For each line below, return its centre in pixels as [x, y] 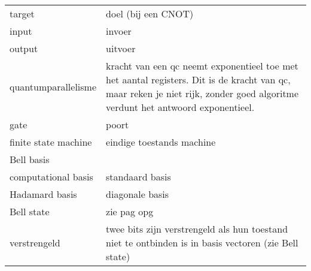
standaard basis [138, 177]
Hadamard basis [43, 194]
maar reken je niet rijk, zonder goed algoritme [202, 93]
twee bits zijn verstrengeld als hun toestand [197, 229]
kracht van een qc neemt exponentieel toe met [202, 66]
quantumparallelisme [53, 86]
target [22, 13]
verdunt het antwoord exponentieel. [180, 107]
